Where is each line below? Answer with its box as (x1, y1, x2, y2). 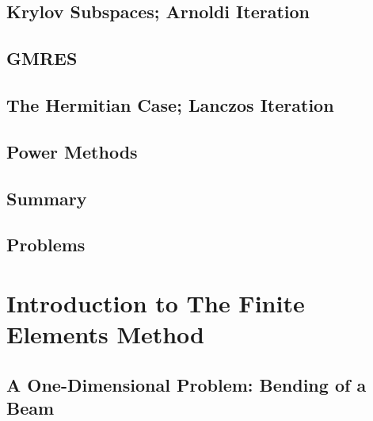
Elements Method (6, 318, 205, 350)
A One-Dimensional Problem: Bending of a (6, 372, 367, 396)
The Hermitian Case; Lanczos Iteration (6, 92, 334, 117)
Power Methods (6, 139, 138, 163)
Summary (6, 186, 87, 210)
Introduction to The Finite (6, 286, 305, 319)
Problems (6, 232, 86, 257)
